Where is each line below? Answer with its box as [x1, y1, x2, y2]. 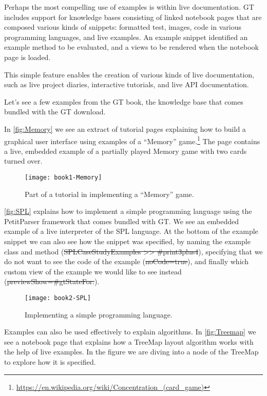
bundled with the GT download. [4, 106, 106, 117]
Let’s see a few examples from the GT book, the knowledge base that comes [4, 96, 243, 107]
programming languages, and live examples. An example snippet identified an [4, 31, 248, 42]
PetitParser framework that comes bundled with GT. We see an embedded [4, 215, 239, 226]
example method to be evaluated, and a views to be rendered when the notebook [4, 42, 259, 52]
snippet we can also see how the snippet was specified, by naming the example [4, 236, 251, 246]
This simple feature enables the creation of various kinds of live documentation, [4, 69, 255, 80]
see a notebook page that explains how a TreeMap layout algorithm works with [4, 336, 254, 347]
